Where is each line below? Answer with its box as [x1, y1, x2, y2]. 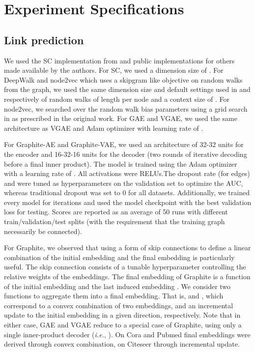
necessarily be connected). [4, 226, 82, 236]
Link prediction [4, 32, 84, 47]
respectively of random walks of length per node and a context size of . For [4, 93, 230, 104]
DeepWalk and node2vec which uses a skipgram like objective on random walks [4, 74, 243, 85]
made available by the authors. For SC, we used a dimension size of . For [4, 65, 224, 75]
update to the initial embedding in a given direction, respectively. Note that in [4, 310, 241, 320]
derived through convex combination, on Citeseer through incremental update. [4, 339, 240, 349]
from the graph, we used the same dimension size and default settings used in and [4, 84, 251, 94]
